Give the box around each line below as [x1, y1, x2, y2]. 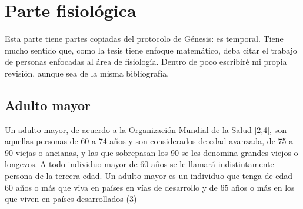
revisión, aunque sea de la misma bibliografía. [5, 67, 169, 79]
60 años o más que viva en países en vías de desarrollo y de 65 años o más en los [5, 181, 295, 193]
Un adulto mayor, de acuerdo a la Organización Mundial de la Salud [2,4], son [5, 123, 287, 135]
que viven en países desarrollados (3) [5, 193, 137, 205]
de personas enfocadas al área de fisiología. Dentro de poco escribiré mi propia [5, 55, 287, 68]
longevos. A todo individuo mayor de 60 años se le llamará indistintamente [5, 158, 274, 170]
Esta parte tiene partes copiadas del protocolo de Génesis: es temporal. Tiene [5, 32, 284, 45]
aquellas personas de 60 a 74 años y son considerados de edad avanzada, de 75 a [5, 135, 294, 147]
